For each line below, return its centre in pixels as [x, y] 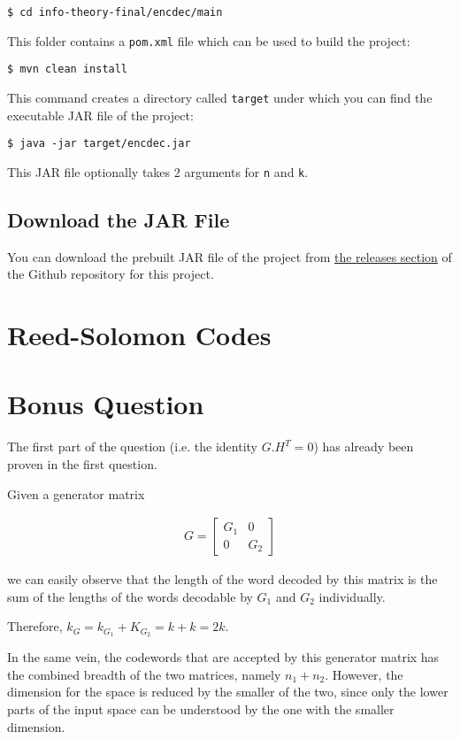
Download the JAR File [119, 219]
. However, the [364, 674]
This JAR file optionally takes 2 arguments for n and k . [158, 171]
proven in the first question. [82, 464]
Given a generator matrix [76, 493]
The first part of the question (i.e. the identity [132, 446]
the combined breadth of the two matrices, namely [144, 674]
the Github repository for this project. [111, 274]
